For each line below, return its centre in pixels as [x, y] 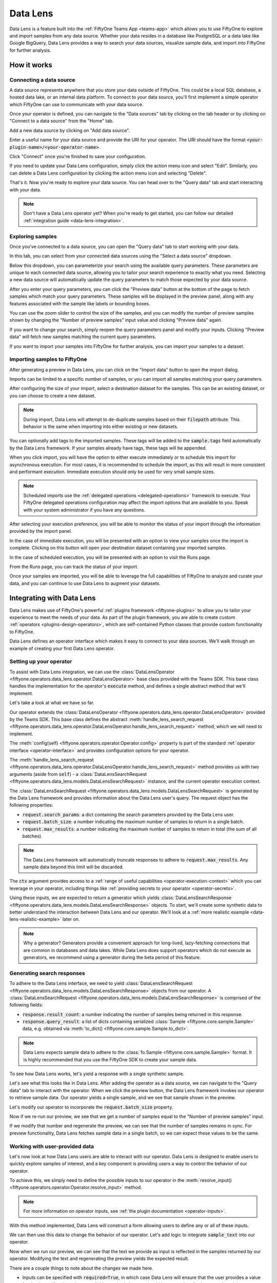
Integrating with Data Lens [53, 598]
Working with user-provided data [52, 1146]
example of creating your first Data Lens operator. [62, 648]
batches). [32, 836]
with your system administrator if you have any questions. [84, 510]
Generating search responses [47, 973]
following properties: [31, 805]
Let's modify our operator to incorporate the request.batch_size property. [91, 1107]
